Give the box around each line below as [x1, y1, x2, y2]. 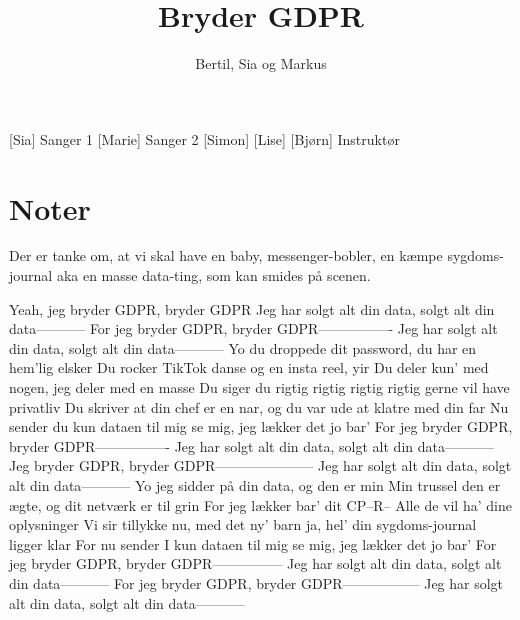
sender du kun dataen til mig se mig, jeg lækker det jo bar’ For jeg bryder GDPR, [9, 416, 513, 437]
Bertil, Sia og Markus [195, 53, 327, 74]
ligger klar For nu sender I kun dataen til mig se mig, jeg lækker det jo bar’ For [9, 533, 497, 554]
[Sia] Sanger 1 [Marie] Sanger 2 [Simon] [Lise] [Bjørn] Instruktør [9, 128, 400, 149]
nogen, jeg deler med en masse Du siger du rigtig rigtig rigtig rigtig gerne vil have [9, 377, 510, 397]
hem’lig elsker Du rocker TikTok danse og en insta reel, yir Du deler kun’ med [9, 357, 489, 378]
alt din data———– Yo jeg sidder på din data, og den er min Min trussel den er [9, 474, 501, 495]
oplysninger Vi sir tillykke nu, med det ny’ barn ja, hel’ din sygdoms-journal [9, 514, 477, 535]
